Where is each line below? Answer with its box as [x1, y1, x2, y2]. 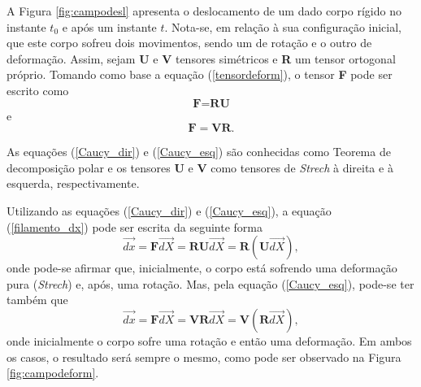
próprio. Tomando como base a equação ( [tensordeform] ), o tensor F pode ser [7, 66, 393, 83]
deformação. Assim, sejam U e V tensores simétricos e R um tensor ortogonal [7, 50, 396, 67]
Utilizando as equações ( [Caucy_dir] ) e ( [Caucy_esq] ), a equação [7, 202, 332, 219]
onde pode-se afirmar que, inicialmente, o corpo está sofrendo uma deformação [7, 259, 397, 276]
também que [7, 291, 68, 308]
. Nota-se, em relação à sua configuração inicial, [164, 18, 402, 35]
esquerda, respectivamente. [7, 175, 140, 192]
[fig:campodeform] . [7, 364, 99, 381]
